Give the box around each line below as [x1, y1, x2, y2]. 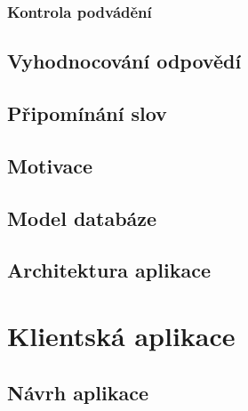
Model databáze [7, 204, 157, 231]
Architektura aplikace [7, 256, 211, 284]
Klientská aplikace [7, 317, 236, 353]
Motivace [7, 151, 93, 179]
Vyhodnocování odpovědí [7, 47, 242, 75]
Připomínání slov [7, 100, 167, 127]
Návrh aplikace [7, 378, 148, 406]
